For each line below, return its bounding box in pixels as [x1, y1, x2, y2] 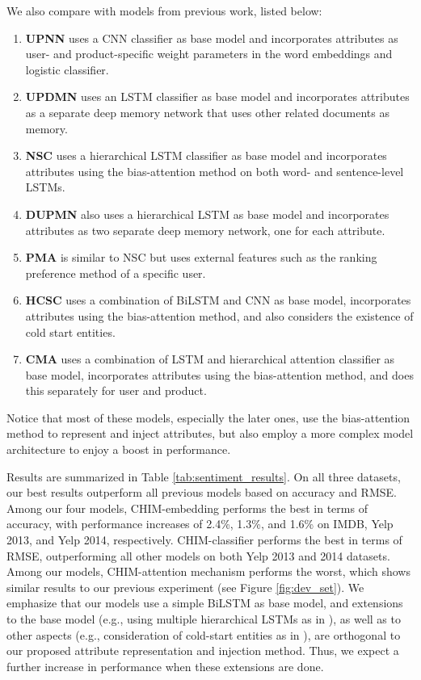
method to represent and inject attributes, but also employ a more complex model [6, 425, 414, 442]
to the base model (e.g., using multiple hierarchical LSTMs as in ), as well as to [6, 611, 401, 627]
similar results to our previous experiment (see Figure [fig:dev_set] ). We [6, 578, 364, 595]
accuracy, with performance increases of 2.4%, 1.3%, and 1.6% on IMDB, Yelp [6, 515, 394, 532]
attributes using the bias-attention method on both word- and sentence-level [25, 162, 404, 179]
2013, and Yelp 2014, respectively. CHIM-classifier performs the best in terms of [6, 531, 402, 548]
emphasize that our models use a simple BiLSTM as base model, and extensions [6, 594, 403, 611]
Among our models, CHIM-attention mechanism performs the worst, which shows [6, 563, 410, 580]
